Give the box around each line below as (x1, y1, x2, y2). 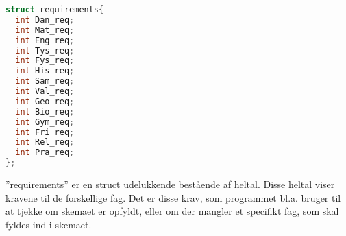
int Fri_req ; (15, 127, 75, 137)
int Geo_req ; (15, 96, 75, 106)
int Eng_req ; (15, 35, 75, 45)
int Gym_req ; (15, 117, 75, 127)
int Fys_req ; (15, 56, 75, 66)
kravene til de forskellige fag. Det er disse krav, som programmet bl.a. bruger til (5, 190, 341, 204)
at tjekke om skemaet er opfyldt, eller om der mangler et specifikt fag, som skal (5, 204, 339, 218)
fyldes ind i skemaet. (5, 217, 92, 231)
